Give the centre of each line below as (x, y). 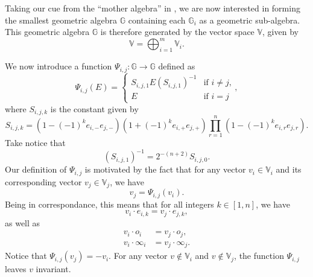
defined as (177, 66)
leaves (16, 269)
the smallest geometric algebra (61, 20)
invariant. (53, 269)
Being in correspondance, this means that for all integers (109, 204)
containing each (157, 20)
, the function (259, 256)
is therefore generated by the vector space (177, 32)
